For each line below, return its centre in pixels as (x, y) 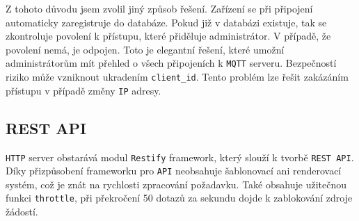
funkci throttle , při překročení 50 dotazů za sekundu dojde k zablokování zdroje (179, 198)
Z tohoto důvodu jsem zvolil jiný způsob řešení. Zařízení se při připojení (159, 8)
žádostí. (22, 212)
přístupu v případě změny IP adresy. (83, 90)
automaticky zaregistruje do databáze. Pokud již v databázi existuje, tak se (166, 22)
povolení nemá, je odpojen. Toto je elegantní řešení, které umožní (145, 49)
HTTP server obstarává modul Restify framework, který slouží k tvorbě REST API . (180, 157)
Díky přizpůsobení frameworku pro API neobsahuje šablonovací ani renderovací (174, 171)
